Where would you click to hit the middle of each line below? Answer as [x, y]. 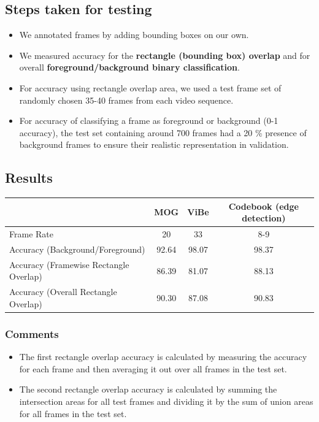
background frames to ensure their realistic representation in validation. [154, 144]
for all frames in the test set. [73, 413]
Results [29, 178]
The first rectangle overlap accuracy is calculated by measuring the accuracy [163, 357]
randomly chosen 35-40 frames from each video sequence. [126, 100]
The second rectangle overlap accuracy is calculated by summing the [148, 389]
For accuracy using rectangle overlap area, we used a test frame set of [150, 87]
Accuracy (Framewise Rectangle [69, 264]
